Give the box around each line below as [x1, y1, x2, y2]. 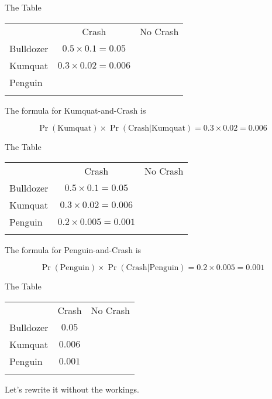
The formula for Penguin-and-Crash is [5, 243, 142, 255]
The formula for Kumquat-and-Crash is [5, 104, 146, 116]
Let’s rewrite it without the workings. [5, 383, 139, 395]
